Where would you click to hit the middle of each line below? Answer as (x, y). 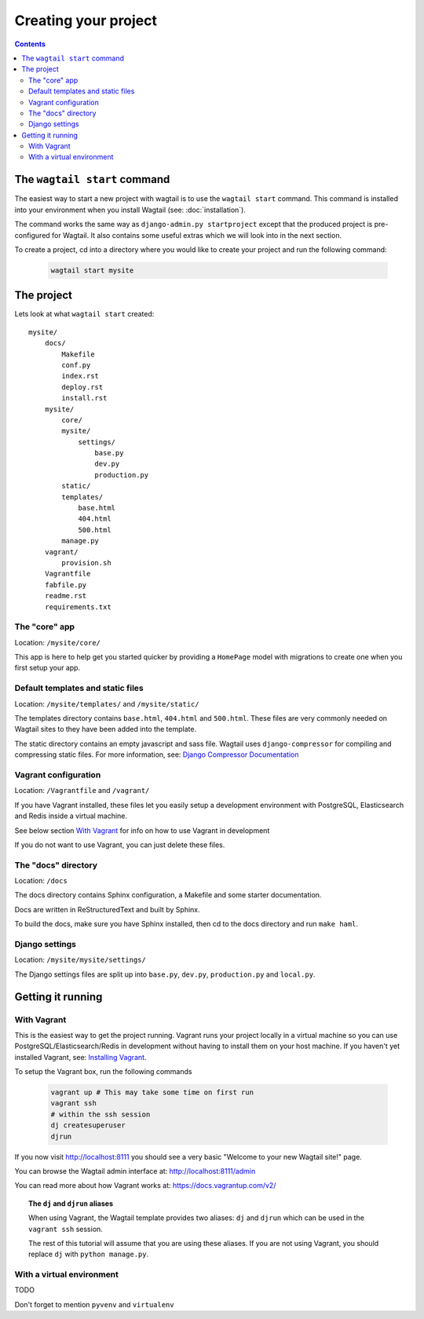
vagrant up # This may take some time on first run (152, 1092)
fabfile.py (66, 585)
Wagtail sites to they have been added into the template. (105, 729)
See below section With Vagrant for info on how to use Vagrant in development (142, 830)
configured (32, 235)
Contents (30, 44)
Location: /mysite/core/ (58, 642)
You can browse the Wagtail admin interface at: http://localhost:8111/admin (135, 1171)
